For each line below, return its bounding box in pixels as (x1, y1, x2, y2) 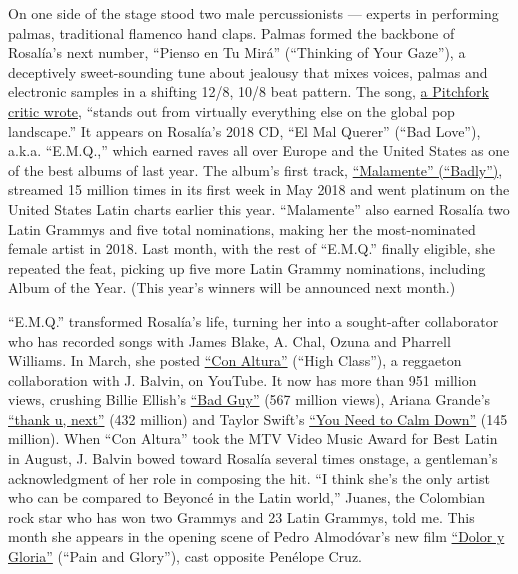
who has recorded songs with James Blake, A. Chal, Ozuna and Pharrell (8, 330, 451, 351)
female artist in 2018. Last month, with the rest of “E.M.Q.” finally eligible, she (8, 238, 495, 259)
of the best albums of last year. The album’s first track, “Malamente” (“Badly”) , (8, 159, 503, 180)
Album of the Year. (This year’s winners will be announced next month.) (8, 277, 456, 298)
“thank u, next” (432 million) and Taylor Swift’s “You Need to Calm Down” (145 (8, 408, 508, 429)
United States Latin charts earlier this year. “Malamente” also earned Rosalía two (8, 198, 510, 219)
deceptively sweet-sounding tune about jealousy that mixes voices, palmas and (8, 61, 488, 82)
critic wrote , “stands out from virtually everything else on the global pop (8, 100, 455, 121)
